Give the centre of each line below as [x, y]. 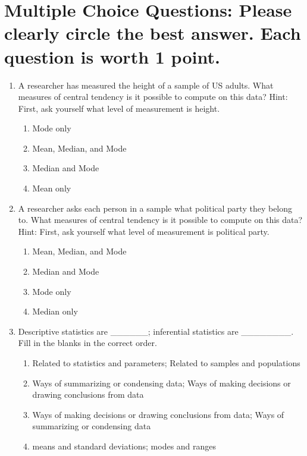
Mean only [52, 188]
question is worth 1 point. [112, 56]
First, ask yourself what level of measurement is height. [119, 108]
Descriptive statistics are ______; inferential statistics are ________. [156, 331]
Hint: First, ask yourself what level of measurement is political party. [144, 231]
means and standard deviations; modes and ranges [124, 446]
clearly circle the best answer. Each [153, 33]
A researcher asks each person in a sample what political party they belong [155, 208]
